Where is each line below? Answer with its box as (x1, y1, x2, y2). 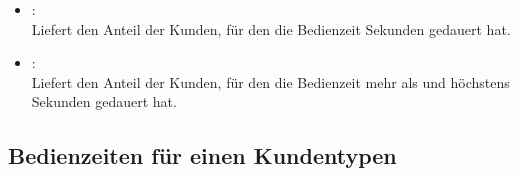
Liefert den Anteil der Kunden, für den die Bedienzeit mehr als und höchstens (31, 71, 510, 92)
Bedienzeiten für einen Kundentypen (8, 140, 397, 171)
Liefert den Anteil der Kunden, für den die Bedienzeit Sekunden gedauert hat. (31, 18, 511, 39)
